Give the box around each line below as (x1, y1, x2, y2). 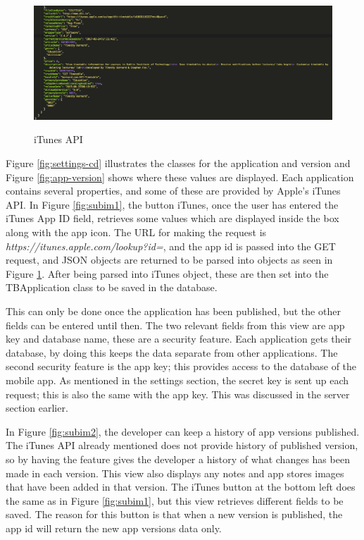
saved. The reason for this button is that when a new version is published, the (6, 507, 343, 522)
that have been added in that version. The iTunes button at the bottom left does (6, 479, 356, 494)
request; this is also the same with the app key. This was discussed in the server (6, 386, 350, 401)
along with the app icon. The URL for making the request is (6, 225, 267, 240)
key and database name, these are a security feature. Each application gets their (6, 331, 352, 346)
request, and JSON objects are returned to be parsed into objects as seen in (6, 252, 333, 267)
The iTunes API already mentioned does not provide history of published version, (6, 438, 358, 453)
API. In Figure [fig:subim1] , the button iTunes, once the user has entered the (6, 197, 339, 211)
